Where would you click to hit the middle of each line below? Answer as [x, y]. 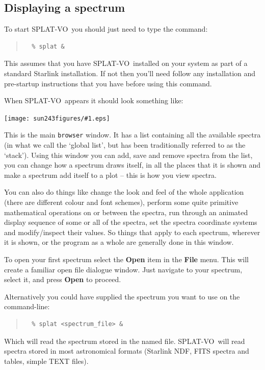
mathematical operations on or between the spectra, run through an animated [126, 212]
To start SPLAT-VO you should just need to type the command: [106, 29]
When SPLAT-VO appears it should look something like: [94, 100]
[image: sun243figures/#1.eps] [57, 118]
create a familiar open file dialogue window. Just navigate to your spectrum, [123, 269]
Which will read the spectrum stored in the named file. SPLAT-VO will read [125, 341]
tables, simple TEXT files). [46, 361]
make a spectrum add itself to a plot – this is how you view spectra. [110, 175]
